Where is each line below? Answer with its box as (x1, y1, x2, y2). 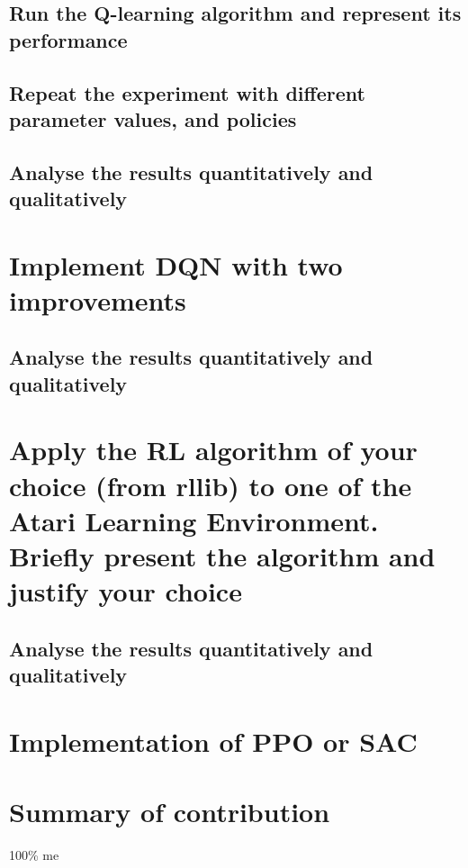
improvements (9, 281, 186, 318)
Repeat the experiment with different (9, 78, 365, 106)
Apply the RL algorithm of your (9, 431, 418, 468)
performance (9, 25, 128, 53)
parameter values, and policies (9, 104, 297, 132)
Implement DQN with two (9, 246, 343, 283)
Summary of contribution (9, 793, 330, 830)
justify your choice (9, 573, 242, 610)
